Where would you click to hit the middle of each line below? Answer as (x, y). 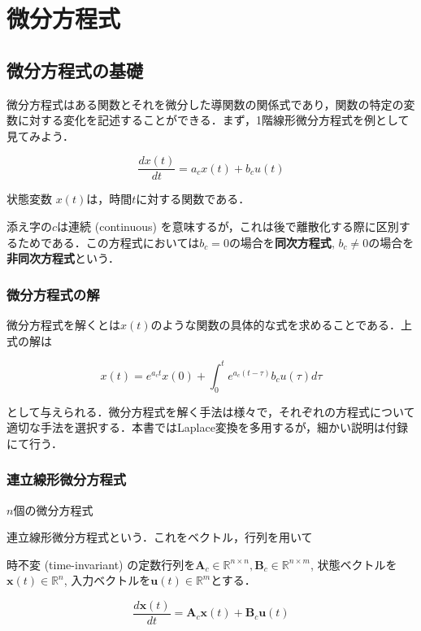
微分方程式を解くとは (63, 325)
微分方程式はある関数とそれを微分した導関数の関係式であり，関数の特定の (205, 104)
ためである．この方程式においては (109, 242)
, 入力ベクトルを (107, 580)
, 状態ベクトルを (354, 564)
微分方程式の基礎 (75, 70)
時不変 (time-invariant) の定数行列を (101, 564)
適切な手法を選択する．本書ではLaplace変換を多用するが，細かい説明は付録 (208, 427)
